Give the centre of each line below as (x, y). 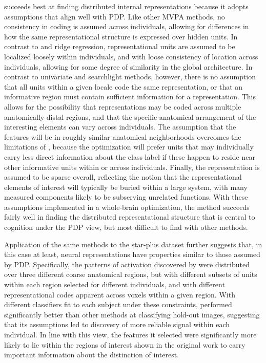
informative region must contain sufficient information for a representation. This (130, 97)
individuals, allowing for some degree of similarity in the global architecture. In (128, 66)
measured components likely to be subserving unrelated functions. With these (126, 197)
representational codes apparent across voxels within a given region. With (120, 294)
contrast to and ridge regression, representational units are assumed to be (120, 46)
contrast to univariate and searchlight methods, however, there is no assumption (130, 77)
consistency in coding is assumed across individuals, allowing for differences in (127, 26)
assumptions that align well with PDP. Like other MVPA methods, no (115, 16)
